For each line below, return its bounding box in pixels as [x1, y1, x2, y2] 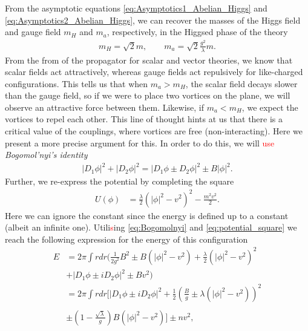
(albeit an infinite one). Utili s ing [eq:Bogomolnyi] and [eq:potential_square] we [5, 221, 297, 234]
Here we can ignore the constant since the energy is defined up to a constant [5, 209, 289, 221]
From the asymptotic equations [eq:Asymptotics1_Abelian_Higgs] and [5, 2, 267, 14]
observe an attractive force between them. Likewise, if [5, 100, 205, 113]
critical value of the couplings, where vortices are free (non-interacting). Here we [5, 125, 303, 137]
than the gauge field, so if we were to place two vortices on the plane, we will [5, 89, 290, 102]
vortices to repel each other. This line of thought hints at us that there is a [5, 113, 283, 125]
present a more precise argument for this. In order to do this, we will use [5, 136, 275, 149]
